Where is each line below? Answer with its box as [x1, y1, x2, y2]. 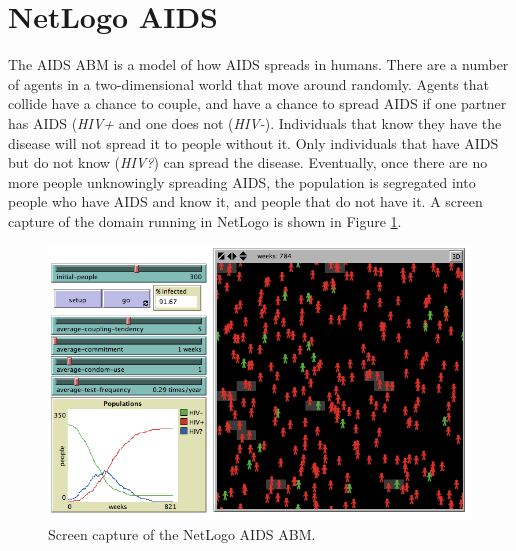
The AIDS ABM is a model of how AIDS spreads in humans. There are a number [8, 54, 509, 75]
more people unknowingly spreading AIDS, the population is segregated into [8, 171, 476, 192]
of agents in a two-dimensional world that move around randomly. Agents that [8, 73, 490, 94]
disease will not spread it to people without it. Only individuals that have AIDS [8, 132, 499, 153]
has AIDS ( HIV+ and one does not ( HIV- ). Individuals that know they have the [8, 112, 502, 133]
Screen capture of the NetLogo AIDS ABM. [48, 523, 316, 544]
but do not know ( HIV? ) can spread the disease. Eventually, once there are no [8, 152, 488, 173]
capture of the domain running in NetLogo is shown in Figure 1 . [8, 210, 402, 231]
